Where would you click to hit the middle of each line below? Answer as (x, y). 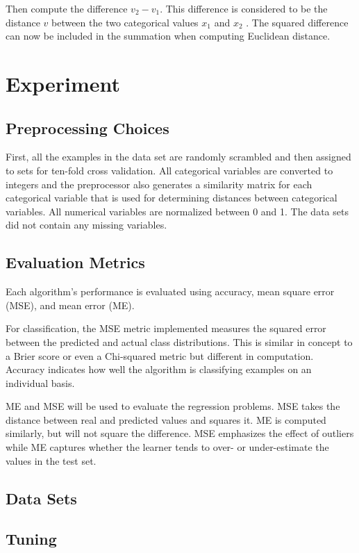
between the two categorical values (125, 22)
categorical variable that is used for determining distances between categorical (172, 198)
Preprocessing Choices (87, 127)
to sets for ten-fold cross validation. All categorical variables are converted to (169, 170)
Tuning (31, 539)
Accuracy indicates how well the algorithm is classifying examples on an (159, 369)
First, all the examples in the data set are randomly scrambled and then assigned (178, 157)
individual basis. (40, 382)
